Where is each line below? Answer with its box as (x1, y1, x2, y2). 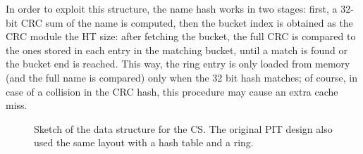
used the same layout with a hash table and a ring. (34, 135, 254, 150)
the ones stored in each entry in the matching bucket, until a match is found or (6, 42, 347, 57)
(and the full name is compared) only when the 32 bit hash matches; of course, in (6, 70, 357, 84)
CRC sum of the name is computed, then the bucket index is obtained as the (20, 15, 353, 30)
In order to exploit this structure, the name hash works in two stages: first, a (6, 1, 338, 15)
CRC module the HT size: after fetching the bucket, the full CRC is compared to (6, 29, 356, 44)
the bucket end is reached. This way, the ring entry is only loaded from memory (6, 56, 350, 71)
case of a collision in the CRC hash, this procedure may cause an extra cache (6, 84, 338, 98)
